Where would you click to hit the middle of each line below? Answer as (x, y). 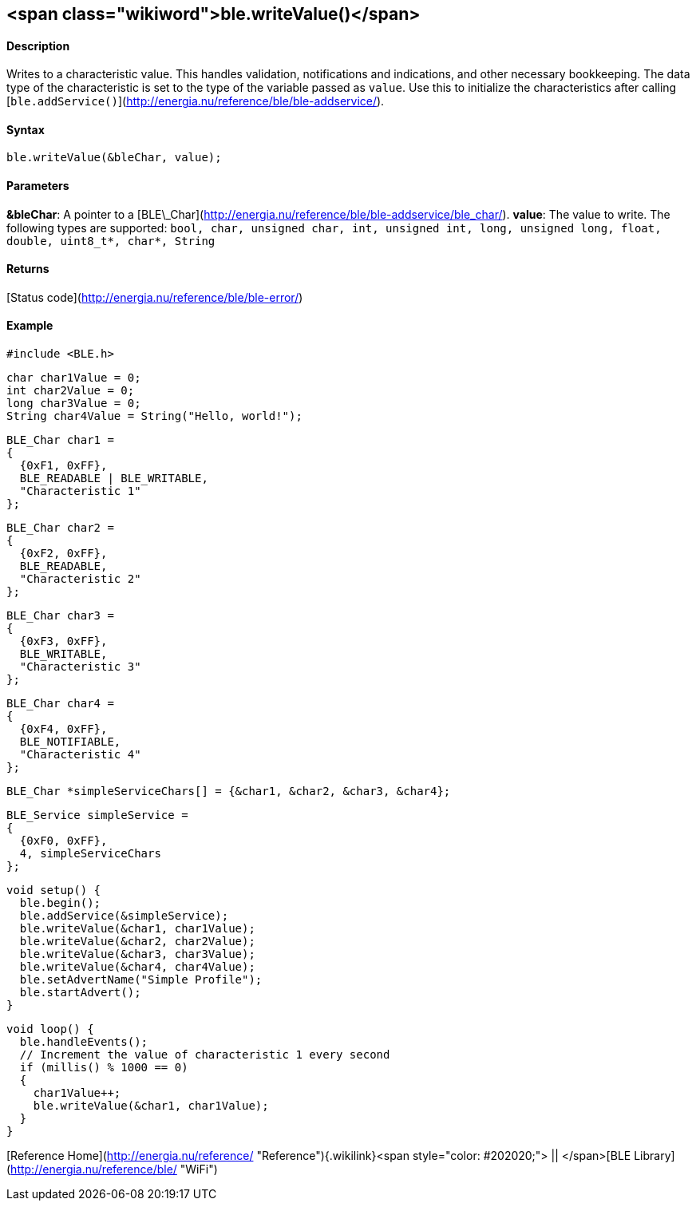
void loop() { (50, 1029)
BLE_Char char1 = (60, 440)
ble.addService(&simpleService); (124, 916)
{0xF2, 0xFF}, (63, 554)
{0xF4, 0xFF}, (63, 729)
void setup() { (54, 890)
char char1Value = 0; (74, 378)
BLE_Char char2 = (60, 528)
